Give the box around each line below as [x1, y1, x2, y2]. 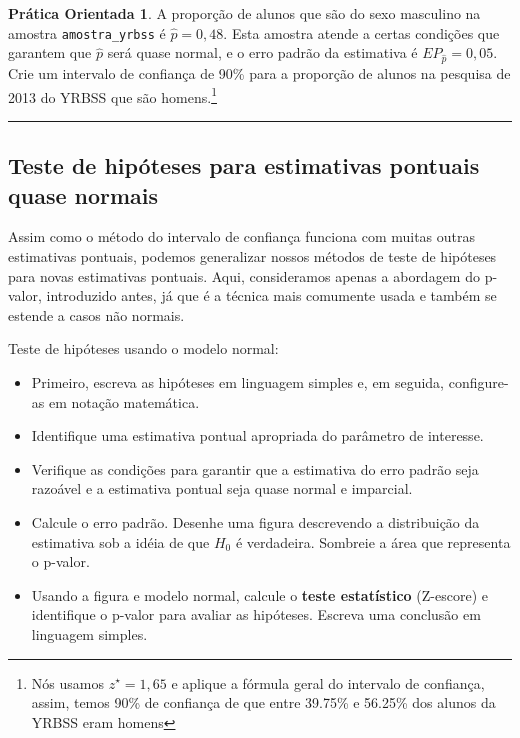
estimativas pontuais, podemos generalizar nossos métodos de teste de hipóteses [8, 246, 497, 267]
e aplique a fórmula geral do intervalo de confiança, [171, 672, 485, 693]
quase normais [8, 179, 159, 210]
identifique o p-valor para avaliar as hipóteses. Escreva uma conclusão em [31, 604, 481, 625]
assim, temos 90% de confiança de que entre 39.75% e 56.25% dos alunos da [31, 692, 496, 713]
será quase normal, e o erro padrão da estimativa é [107, 42, 418, 63]
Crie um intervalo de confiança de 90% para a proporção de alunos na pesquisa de [8, 63, 511, 83]
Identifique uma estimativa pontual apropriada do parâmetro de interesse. [31, 425, 484, 446]
